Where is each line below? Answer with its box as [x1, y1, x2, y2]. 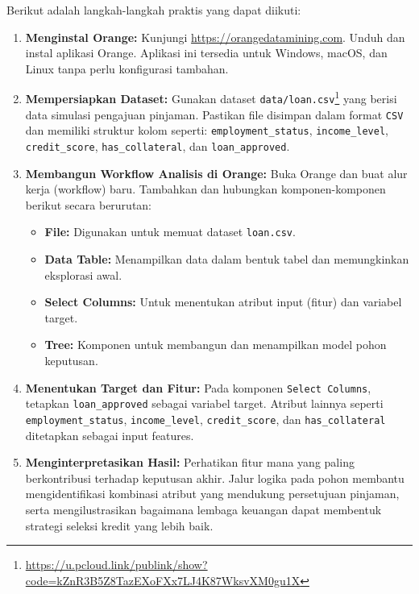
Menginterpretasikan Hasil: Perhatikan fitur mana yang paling [25, 454, 355, 471]
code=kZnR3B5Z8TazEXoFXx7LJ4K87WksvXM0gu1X [25, 571, 301, 588]
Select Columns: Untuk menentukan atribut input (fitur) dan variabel [44, 293, 402, 310]
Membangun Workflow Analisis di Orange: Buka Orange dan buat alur [25, 164, 408, 181]
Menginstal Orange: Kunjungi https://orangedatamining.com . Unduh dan [25, 28, 405, 45]
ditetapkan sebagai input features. [25, 426, 194, 443]
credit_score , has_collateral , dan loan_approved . [25, 138, 290, 154]
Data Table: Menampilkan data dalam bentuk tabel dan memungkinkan [44, 251, 409, 268]
